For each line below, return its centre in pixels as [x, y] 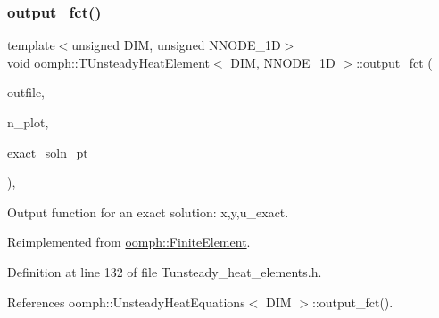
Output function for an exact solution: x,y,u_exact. [148, 212]
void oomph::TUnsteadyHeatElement [109, 62]
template [31, 45]
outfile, [26, 92]
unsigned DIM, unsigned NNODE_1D [176, 45]
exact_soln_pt [48, 152]
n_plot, [28, 122]
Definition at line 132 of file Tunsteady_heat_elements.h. [165, 271]
